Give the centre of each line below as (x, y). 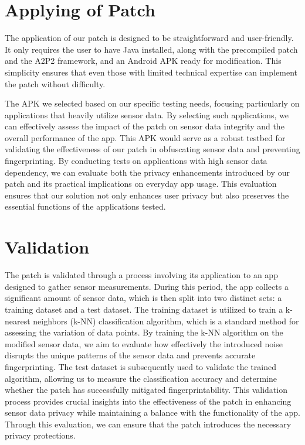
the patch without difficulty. (55, 83)
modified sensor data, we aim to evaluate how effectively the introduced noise (144, 343)
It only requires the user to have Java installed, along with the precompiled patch (151, 49)
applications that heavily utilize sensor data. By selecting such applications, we (147, 114)
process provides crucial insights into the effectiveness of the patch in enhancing (148, 401)
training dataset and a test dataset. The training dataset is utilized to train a (144, 309)
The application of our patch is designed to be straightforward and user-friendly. (149, 38)
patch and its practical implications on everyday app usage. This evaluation (141, 184)
